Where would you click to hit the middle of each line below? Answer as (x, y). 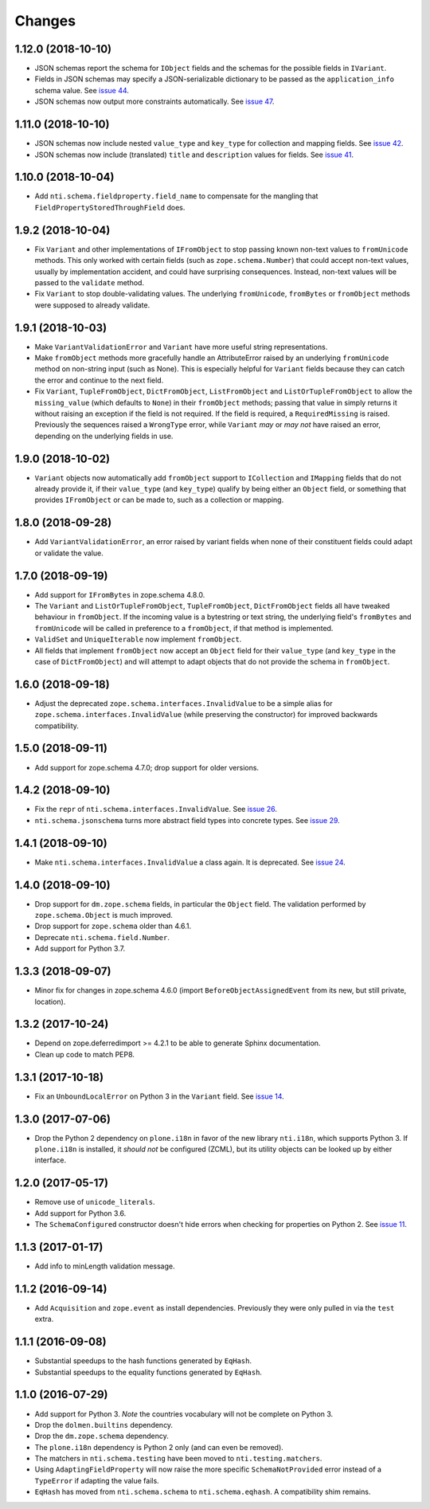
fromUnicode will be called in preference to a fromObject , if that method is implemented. (184, 628)
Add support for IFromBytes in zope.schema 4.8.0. (120, 594)
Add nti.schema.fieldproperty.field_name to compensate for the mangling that (176, 196)
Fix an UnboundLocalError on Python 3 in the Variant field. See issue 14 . (159, 1096)
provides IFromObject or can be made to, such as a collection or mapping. (159, 500)
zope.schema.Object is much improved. (104, 915)
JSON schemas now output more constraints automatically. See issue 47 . (154, 102)
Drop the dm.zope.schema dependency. (102, 1436)
